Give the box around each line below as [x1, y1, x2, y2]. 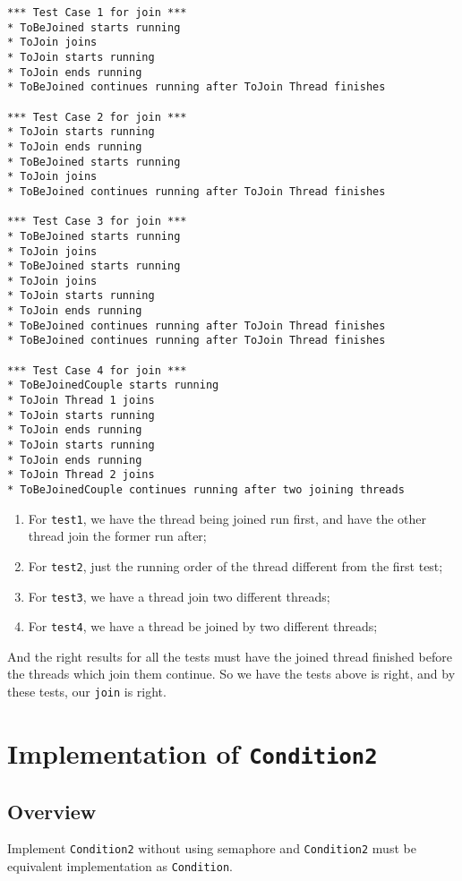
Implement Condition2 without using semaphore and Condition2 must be [7, 839, 416, 858]
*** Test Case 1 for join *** [7, 6, 187, 19]
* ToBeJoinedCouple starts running [7, 379, 219, 392]
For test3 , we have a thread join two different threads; [28, 586, 330, 605]
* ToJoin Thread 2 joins [7, 468, 155, 482]
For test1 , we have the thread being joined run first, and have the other [28, 509, 427, 527]
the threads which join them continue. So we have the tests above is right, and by [7, 664, 456, 683]
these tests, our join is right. [7, 682, 167, 701]
